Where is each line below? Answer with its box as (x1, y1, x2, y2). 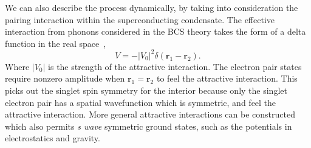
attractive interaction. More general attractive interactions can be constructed (5, 108, 295, 121)
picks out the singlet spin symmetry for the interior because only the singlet (5, 84, 287, 97)
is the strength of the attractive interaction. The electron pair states (48, 60, 302, 72)
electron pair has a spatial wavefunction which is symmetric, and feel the (5, 96, 276, 108)
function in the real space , (5, 37, 106, 49)
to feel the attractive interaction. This (156, 72, 298, 85)
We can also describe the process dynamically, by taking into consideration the (5, 1, 298, 13)
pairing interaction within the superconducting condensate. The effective (5, 13, 275, 26)
